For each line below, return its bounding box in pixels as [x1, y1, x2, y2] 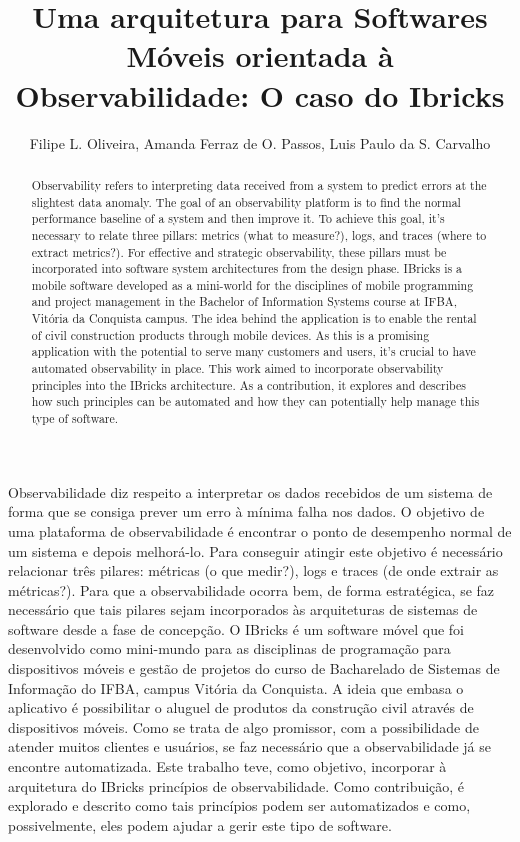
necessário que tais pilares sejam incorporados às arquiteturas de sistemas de [8, 599, 478, 620]
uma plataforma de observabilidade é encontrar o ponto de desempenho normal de [8, 520, 512, 541]
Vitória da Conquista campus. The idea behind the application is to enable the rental [31, 310, 477, 327]
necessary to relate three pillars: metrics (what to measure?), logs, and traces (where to [31, 226, 487, 243]
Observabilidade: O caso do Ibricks [15, 74, 505, 115]
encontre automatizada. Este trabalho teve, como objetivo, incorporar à [8, 756, 447, 777]
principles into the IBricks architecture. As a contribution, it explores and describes [31, 376, 466, 393]
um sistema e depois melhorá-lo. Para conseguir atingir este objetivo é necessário [8, 540, 503, 561]
